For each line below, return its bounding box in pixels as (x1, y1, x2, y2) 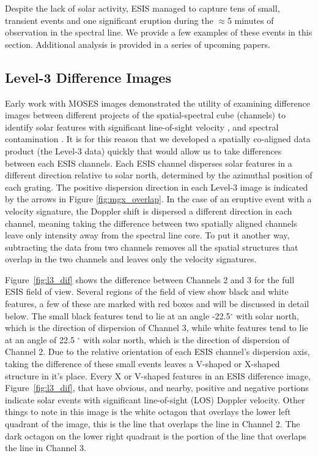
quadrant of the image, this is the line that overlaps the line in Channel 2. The (5, 417, 300, 430)
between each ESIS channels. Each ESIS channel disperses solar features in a (5, 156, 292, 169)
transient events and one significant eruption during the (5, 13, 213, 26)
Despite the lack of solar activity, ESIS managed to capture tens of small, (5, 2, 280, 14)
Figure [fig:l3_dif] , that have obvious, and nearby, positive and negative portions (5, 381, 309, 394)
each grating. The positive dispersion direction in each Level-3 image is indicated (5, 180, 308, 193)
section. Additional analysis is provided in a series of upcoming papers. (5, 37, 270, 50)
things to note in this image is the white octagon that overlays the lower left (5, 405, 291, 418)
